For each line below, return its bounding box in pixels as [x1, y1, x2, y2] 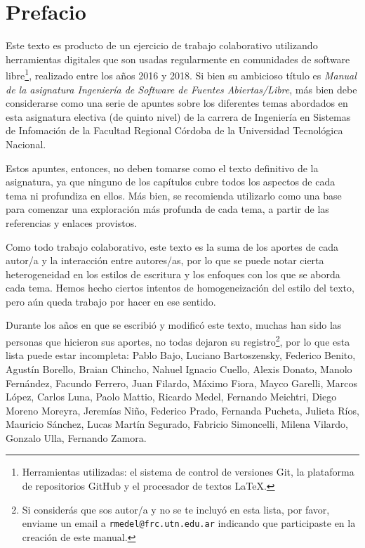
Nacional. [6, 136, 46, 151]
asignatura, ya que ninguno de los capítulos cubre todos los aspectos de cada [6, 174, 336, 189]
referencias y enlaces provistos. [6, 215, 138, 230]
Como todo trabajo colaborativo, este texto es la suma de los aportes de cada [6, 239, 339, 254]
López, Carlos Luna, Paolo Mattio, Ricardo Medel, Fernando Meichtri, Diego [6, 389, 337, 404]
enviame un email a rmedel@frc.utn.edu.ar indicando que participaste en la [22, 516, 356, 530]
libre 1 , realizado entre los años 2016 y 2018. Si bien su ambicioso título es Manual [6, 66, 357, 82]
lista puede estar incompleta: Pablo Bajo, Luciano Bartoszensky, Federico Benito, [6, 348, 356, 363]
